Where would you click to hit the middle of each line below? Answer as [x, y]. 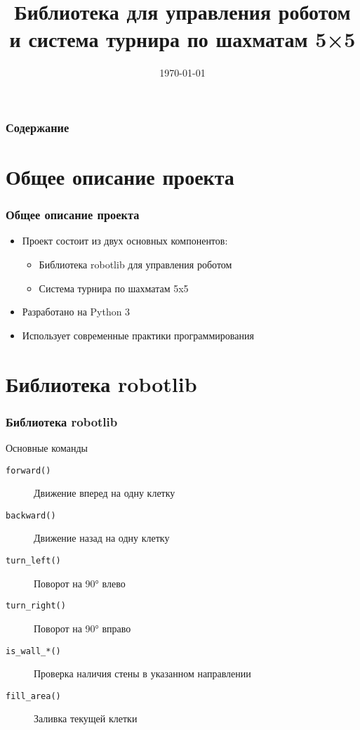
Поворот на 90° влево [80, 583]
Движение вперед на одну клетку [105, 493]
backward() [31, 515]
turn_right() [36, 606]
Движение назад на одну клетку [102, 538]
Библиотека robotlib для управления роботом [135, 265]
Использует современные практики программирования [138, 335]
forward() [28, 470]
